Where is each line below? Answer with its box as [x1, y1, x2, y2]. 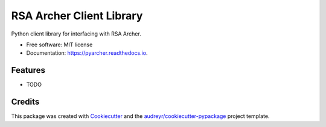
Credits [11, 97, 40, 107]
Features [11, 65, 45, 75]
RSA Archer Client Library [11, 9, 143, 22]
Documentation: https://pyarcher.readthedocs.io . [26, 49, 148, 57]
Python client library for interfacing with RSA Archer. [11, 30, 141, 37]
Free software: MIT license [26, 41, 93, 48]
